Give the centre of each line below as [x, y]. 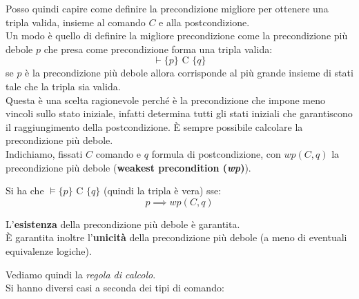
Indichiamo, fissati [44, 153]
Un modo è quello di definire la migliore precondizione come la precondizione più [177, 35]
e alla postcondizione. [204, 22]
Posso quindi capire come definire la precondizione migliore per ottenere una [167, 8]
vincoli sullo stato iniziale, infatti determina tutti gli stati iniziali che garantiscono [179, 113]
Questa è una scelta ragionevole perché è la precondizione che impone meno [165, 100]
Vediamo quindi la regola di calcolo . [81, 274]
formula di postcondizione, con [216, 153]
